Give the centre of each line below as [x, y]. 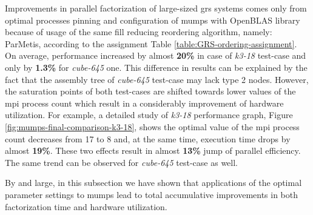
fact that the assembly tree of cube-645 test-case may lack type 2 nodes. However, [157, 79]
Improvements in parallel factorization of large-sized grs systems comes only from [156, 8]
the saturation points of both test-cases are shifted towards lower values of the [150, 91]
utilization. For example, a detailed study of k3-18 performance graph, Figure [149, 115]
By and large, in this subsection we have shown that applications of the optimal [153, 183]
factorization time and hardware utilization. [86, 206]
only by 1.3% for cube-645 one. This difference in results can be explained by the [156, 67]
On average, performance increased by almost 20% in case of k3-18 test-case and [156, 55]
